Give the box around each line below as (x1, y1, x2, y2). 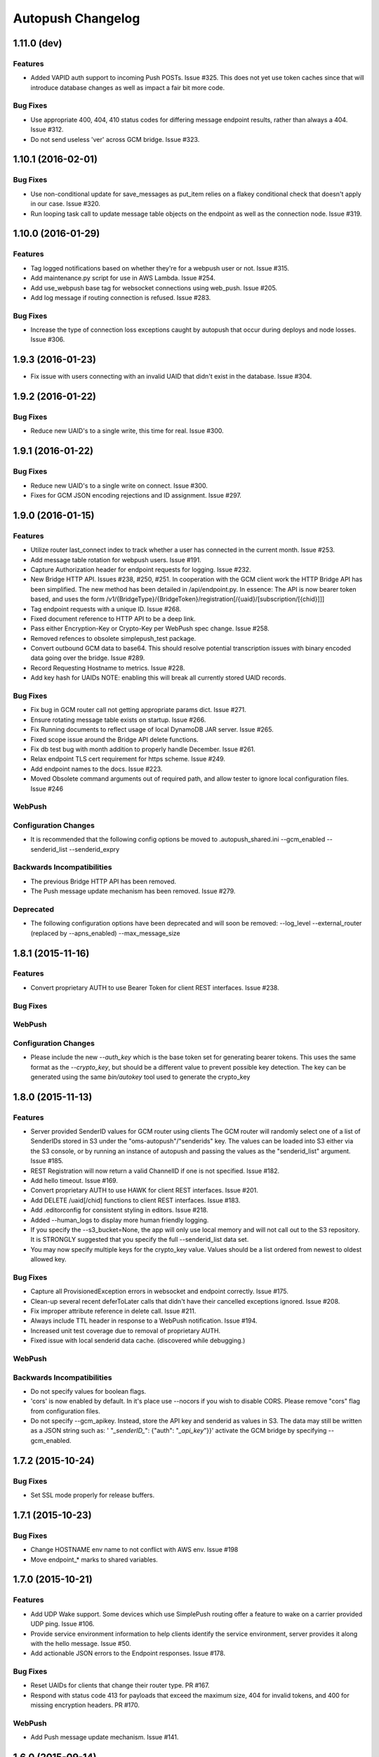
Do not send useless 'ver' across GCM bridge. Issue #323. (30, 135, 200, 143)
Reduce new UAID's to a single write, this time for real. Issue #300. (30, 427, 224, 435)
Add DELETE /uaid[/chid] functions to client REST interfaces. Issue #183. (30, 1195, 241, 1205)
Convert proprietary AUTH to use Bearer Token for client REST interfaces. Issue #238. (30, 983, 280, 992)
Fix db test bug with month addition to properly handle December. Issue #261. (30, 745, 255, 753)
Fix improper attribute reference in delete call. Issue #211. (30, 1307, 197, 1316)
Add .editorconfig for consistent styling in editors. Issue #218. (30, 1206, 208, 1214)
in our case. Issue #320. (30, 200, 101, 208)
